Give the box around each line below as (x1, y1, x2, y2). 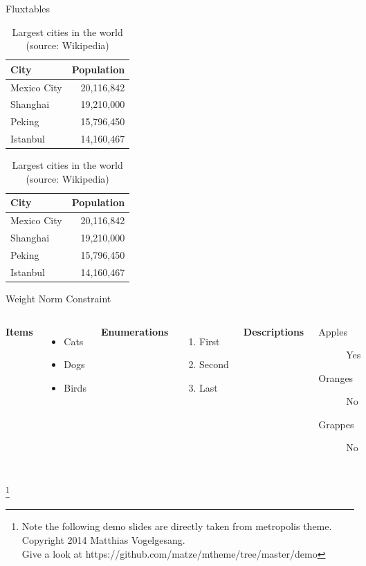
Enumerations (100, 324, 169, 338)
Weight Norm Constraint (6, 291, 111, 305)
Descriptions (243, 324, 304, 338)
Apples (318, 324, 347, 338)
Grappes (318, 417, 354, 431)
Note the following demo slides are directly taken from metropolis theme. (21, 519, 332, 533)
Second (199, 357, 229, 372)
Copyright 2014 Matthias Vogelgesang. (21, 532, 185, 547)
